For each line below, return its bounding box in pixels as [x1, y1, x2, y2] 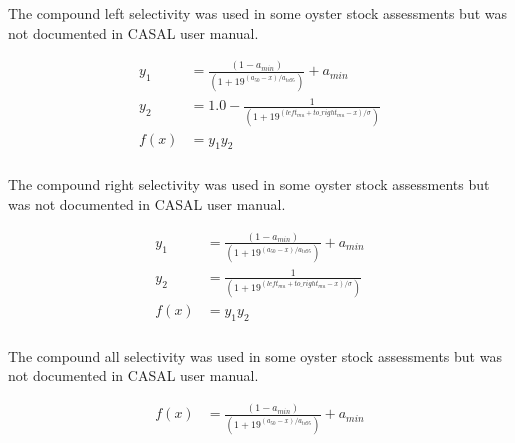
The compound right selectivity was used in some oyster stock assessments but [8, 174, 490, 195]
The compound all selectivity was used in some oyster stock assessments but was [8, 345, 502, 366]
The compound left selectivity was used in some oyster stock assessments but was [8, 2, 508, 23]
